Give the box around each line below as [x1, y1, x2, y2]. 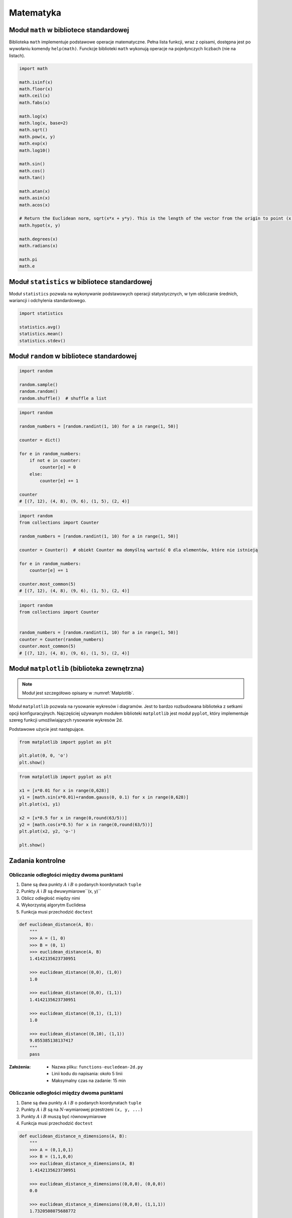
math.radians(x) [19, 243, 58, 248]
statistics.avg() [19, 324, 61, 330]
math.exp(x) [19, 141, 48, 146]
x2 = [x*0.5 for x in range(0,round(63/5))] [19, 815, 128, 820]
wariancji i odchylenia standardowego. [9, 298, 87, 304]
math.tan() [19, 175, 45, 180]
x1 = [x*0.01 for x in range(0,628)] [19, 788, 109, 794]
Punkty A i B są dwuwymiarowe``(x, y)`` [21, 888, 101, 894]
